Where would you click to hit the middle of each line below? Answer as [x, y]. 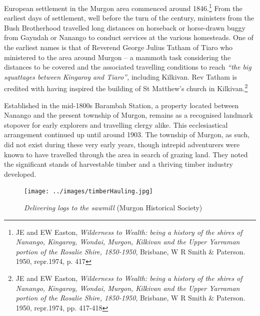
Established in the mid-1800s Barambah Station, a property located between [121, 105]
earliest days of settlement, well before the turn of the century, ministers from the [129, 18]
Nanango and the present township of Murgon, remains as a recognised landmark [128, 115]
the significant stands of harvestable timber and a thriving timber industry [118, 164]
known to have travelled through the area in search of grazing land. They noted [126, 154]
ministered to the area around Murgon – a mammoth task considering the [117, 57]
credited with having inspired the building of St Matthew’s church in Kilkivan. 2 [126, 88]
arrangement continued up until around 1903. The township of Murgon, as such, [127, 134]
